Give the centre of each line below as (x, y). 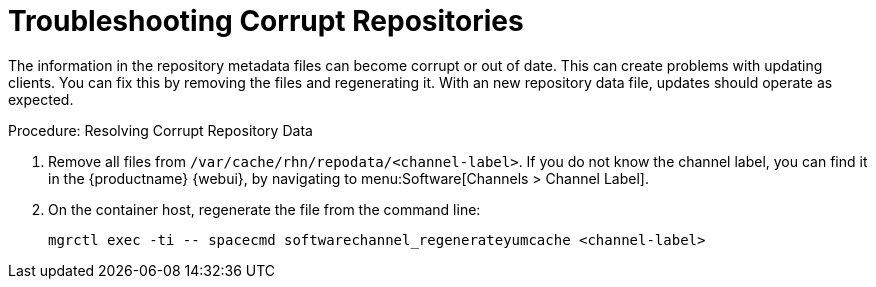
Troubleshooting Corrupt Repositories (266, 21)
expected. (41, 99)
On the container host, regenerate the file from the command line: (264, 209)
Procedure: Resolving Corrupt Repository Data (160, 130)
